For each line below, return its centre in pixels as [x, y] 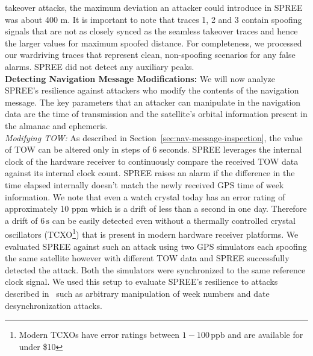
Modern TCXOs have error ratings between [99, 335]
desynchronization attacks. [54, 305]
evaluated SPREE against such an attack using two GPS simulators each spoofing [156, 246]
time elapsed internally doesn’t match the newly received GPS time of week [144, 184]
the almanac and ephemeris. [57, 125]
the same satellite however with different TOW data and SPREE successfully [147, 258]
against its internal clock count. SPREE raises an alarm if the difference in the [150, 173]
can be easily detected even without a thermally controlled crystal [174, 220]
